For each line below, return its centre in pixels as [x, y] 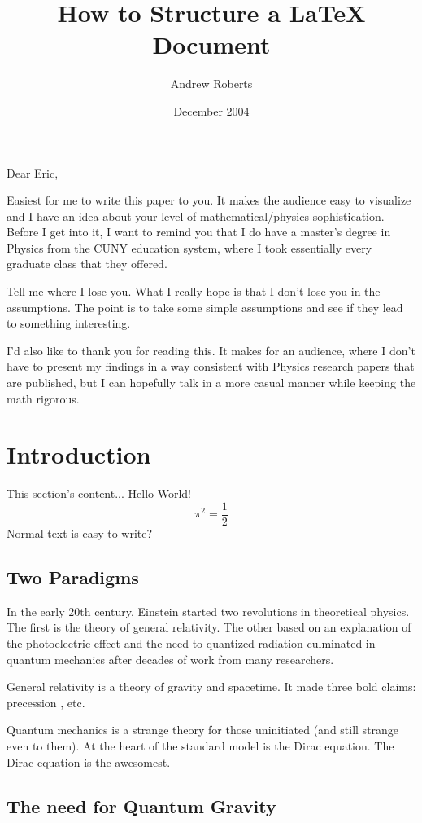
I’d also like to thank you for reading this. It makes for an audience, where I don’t [211, 350]
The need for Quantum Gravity [141, 805]
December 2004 [211, 110]
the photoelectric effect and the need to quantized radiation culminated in [191, 643]
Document [211, 44]
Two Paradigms [73, 577]
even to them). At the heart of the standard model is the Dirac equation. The [200, 745]
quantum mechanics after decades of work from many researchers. [170, 659]
